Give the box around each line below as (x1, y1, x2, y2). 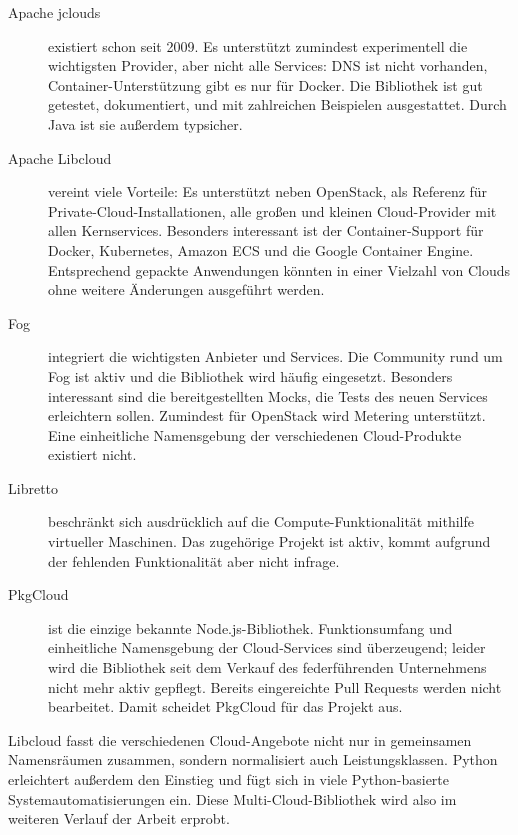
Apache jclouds (8, 2, 101, 22)
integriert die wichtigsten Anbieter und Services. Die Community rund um (48, 346, 503, 367)
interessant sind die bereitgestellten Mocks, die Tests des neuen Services (48, 385, 488, 406)
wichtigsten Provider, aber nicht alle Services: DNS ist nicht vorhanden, (48, 55, 488, 76)
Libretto (8, 477, 59, 498)
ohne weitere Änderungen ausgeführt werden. (48, 279, 325, 300)
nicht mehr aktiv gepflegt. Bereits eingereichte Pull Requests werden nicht (48, 676, 502, 697)
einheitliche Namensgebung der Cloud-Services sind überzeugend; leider (48, 637, 486, 658)
